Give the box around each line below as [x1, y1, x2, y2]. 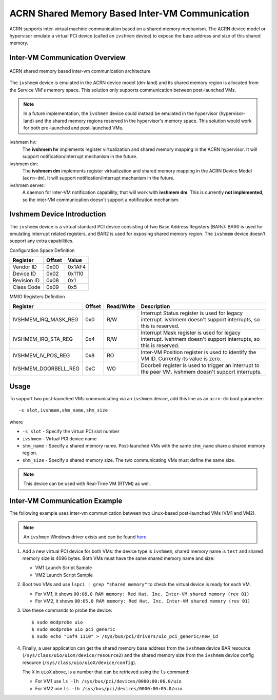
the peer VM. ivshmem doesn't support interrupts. [141, 368, 262, 376]
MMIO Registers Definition [9, 294, 65, 300]
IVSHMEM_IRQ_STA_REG [12, 336, 73, 343]
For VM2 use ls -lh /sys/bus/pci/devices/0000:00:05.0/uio [35, 685, 183, 691]
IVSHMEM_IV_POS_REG [12, 352, 70, 359]
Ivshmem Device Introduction [9, 210, 106, 219]
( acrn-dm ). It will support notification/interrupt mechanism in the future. [22, 175, 174, 181]
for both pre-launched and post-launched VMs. [23, 125, 124, 131]
